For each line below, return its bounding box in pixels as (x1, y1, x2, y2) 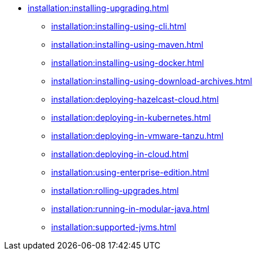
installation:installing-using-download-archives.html (51, 76, 252, 86)
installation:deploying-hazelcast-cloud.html (51, 94, 219, 104)
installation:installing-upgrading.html (28, 3, 169, 13)
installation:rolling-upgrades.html (51, 186, 179, 196)
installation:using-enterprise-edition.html (51, 167, 209, 177)
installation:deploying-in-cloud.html (51, 149, 189, 159)
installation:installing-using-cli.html (51, 21, 186, 31)
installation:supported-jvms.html (51, 222, 176, 232)
